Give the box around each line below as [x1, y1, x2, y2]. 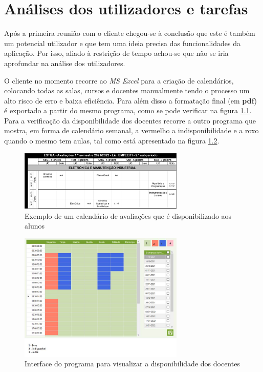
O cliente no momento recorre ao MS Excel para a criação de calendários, [4, 75, 234, 86]
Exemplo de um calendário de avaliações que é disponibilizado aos [25, 210, 232, 221]
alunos [25, 220, 45, 231]
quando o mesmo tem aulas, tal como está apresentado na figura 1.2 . [4, 135, 220, 146]
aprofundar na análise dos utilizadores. [4, 57, 125, 68]
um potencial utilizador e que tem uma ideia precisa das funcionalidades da [4, 37, 240, 48]
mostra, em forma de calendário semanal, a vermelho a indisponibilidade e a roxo [4, 125, 259, 136]
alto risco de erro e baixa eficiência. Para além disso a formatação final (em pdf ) [4, 95, 257, 106]
